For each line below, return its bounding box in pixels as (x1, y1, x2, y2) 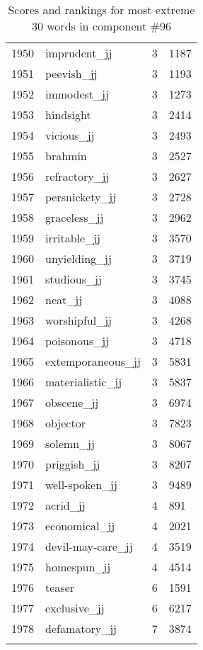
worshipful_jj (45, 312, 112, 328)
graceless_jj (45, 209, 104, 225)
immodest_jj (45, 86, 109, 102)
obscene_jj (45, 394, 99, 410)
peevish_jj (45, 65, 98, 82)
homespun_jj (45, 559, 111, 575)
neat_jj (45, 291, 83, 308)
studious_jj (45, 271, 102, 287)
